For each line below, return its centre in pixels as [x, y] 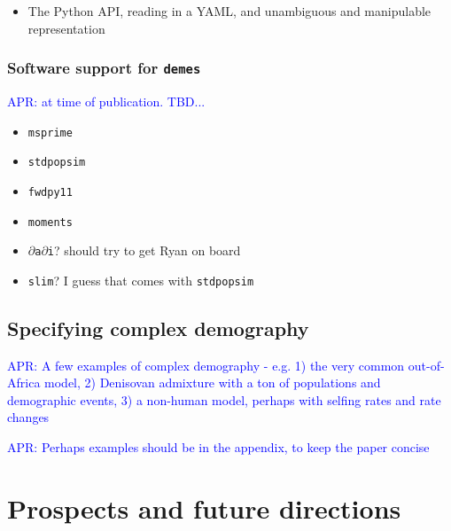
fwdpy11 [50, 192]
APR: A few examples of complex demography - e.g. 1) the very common [206, 365]
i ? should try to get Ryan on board [144, 250]
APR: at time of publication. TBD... [106, 101]
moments [50, 222]
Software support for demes [104, 68]
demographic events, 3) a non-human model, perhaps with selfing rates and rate [224, 399]
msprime [50, 133]
